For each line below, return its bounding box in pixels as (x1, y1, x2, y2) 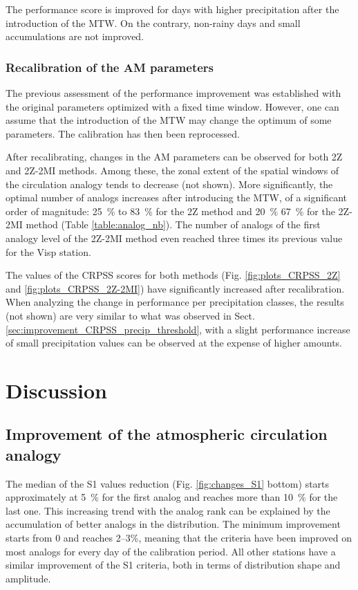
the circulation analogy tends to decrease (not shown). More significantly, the (6, 176, 333, 191)
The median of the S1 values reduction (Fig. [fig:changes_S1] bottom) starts (6, 476, 330, 490)
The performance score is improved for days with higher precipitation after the (6, 2, 339, 16)
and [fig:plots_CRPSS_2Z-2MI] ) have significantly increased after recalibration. (6, 281, 345, 295)
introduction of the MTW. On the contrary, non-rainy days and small (6, 15, 301, 30)
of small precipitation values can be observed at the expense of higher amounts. (6, 335, 342, 350)
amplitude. (6, 571, 51, 585)
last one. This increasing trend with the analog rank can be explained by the (6, 503, 330, 517)
